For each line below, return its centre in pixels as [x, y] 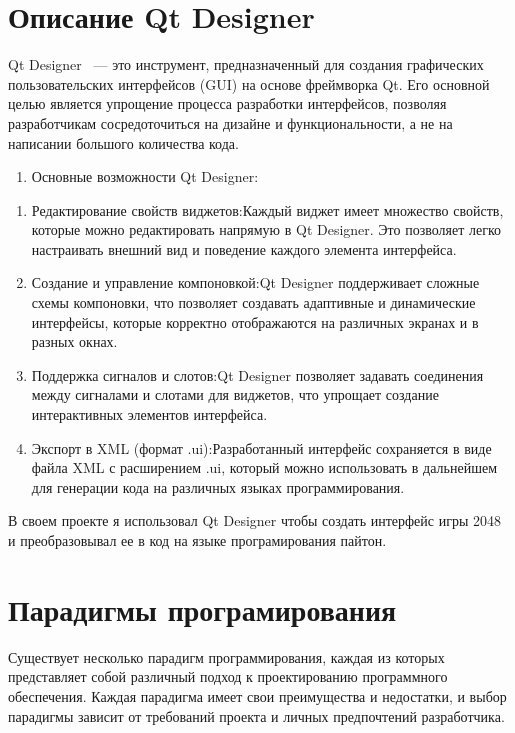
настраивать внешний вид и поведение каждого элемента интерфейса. [244, 248]
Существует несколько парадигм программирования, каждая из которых [226, 656]
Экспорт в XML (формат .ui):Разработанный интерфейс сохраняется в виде [261, 447]
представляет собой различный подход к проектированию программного [228, 676]
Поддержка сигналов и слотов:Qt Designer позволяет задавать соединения [257, 374]
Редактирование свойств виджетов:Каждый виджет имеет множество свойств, [267, 209]
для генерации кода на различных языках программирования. [218, 486]
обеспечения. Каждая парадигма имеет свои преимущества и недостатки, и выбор [257, 695]
